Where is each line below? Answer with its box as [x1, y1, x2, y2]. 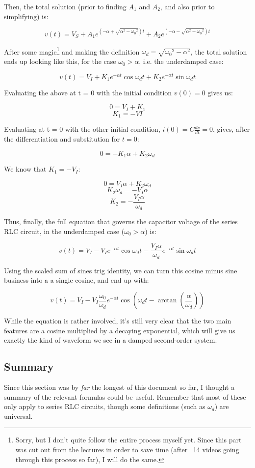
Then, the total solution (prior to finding [4, 1, 127, 11]
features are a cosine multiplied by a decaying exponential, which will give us [4, 325, 235, 335]
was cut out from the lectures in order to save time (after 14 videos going [15, 444, 239, 454]
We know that [4, 164, 47, 174]
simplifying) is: [4, 11, 49, 21]
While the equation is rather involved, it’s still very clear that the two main [4, 316, 231, 326]
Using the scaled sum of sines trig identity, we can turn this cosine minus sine [4, 265, 237, 275]
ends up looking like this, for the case [4, 56, 116, 66]
